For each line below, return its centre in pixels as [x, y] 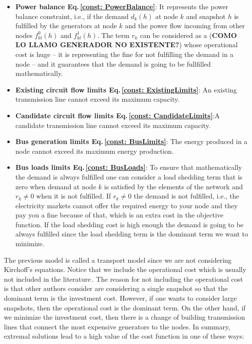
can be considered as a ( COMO [188, 35]
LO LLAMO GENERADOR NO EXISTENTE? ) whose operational [126, 45]
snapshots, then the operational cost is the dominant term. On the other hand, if [125, 307]
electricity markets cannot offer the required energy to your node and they [126, 205]
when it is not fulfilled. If [74, 196]
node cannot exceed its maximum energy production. [95, 151]
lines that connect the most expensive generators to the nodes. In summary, [117, 326]
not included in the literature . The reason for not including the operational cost [124, 279]
